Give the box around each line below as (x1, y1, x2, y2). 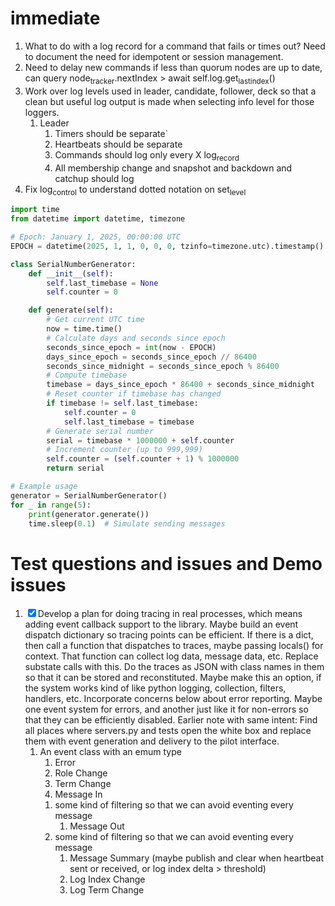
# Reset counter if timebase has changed (46, 389, 222, 399)
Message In (54, 788, 103, 801)
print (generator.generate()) (28, 509, 150, 519)
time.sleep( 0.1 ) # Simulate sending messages (28, 518, 226, 529)
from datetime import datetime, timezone (10, 214, 186, 224)
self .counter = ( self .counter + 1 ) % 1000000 (46, 454, 240, 464)
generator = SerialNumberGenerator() (10, 490, 168, 501)
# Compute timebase (46, 370, 128, 381)
